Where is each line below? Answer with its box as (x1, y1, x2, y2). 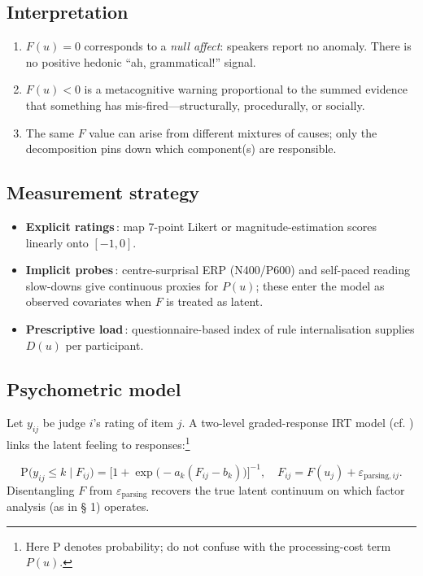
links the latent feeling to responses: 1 (7, 434, 190, 452)
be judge (42, 414, 85, 431)
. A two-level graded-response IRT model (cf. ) (181, 414, 414, 431)
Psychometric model (7, 376, 181, 401)
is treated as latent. (166, 293, 264, 310)
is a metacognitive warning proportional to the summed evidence (84, 81, 408, 98)
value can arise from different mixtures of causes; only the (89, 124, 377, 141)
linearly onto (25, 233, 89, 251)
